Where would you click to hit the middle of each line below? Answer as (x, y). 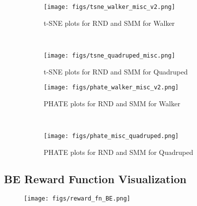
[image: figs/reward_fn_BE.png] (77, 199)
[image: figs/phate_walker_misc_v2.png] (111, 88)
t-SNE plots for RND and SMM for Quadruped (116, 71)
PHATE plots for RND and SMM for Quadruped (119, 152)
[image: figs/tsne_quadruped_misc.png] (109, 55)
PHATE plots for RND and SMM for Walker (112, 103)
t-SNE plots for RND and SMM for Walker (109, 23)
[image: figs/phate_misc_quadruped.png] (111, 136)
